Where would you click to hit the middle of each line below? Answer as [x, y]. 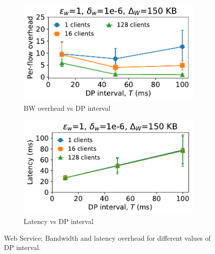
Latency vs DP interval [59, 221]
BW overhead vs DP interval [67, 108]
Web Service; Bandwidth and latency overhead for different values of [107, 238]
